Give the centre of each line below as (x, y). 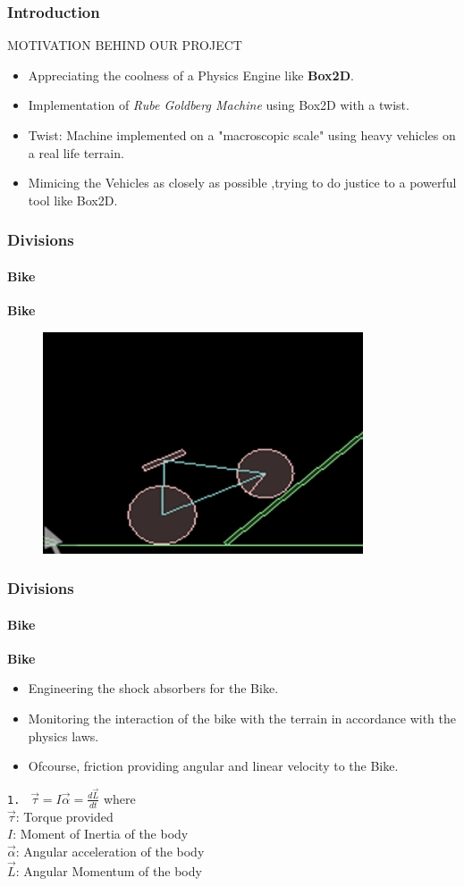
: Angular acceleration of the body (110, 851)
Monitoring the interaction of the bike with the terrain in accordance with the (242, 719)
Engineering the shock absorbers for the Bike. (153, 688)
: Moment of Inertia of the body (101, 834)
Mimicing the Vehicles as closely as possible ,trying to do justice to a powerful (242, 183)
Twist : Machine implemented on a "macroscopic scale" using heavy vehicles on (242, 135)
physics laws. (63, 736)
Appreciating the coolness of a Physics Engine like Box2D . (191, 75)
